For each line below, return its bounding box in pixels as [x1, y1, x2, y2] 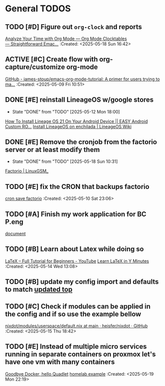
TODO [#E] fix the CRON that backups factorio [5, 182, 150, 191]
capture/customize [5, 63, 65, 72]
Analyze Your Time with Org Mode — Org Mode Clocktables [5, 36, 127, 41]
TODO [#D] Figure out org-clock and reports [5, 23, 142, 31]
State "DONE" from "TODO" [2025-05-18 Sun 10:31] [12, 158, 118, 164]
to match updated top [5, 285, 73, 294]
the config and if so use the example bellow [5, 309, 141, 318]
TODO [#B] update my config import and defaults [5, 277, 159, 286]
